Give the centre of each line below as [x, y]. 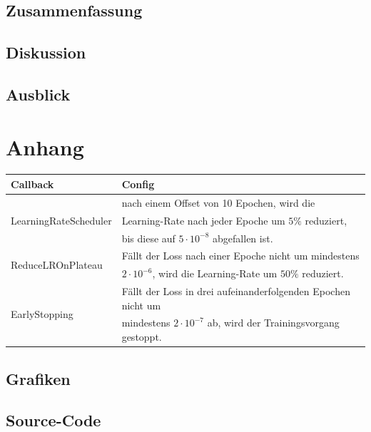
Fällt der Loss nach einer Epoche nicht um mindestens [240, 256]
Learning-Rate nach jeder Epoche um [203, 220]
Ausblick [38, 94]
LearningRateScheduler [61, 220]
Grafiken [38, 378]
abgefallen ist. [243, 238]
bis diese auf [148, 238]
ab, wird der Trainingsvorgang [273, 323]
